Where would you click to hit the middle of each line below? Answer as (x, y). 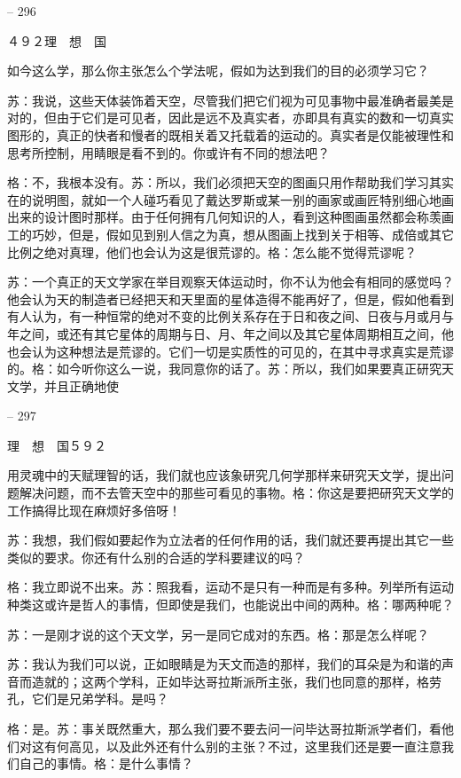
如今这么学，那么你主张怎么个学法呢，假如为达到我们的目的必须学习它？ (218, 71)
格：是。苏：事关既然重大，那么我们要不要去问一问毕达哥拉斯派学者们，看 (224, 728)
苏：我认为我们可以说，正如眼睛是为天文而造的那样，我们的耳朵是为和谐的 (224, 664)
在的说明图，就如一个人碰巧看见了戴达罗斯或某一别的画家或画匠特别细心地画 (230, 199)
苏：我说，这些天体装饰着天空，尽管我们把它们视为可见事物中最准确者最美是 (230, 100)
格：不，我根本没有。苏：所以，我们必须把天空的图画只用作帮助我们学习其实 (230, 182)
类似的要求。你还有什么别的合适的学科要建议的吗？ (156, 557)
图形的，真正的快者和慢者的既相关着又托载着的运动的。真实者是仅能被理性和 (230, 134)
